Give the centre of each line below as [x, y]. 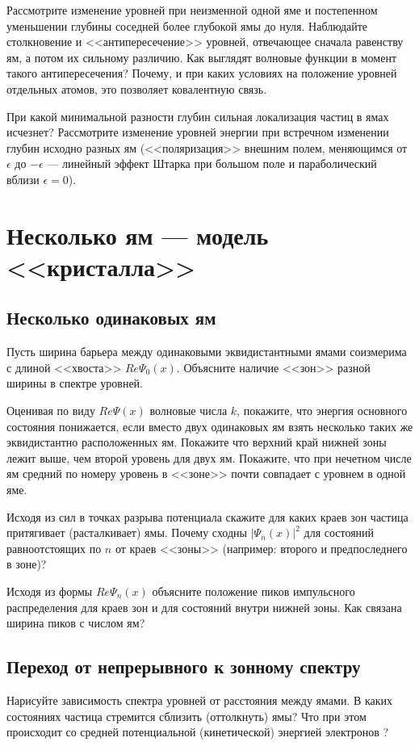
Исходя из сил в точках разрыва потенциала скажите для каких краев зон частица [207, 516]
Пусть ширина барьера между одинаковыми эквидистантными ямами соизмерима [207, 352]
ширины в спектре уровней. [75, 383]
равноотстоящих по [54, 548]
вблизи [23, 179]
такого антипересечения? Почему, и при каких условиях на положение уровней [202, 73]
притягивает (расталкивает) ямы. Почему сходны [127, 532]
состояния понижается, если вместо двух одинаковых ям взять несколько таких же [210, 426]
